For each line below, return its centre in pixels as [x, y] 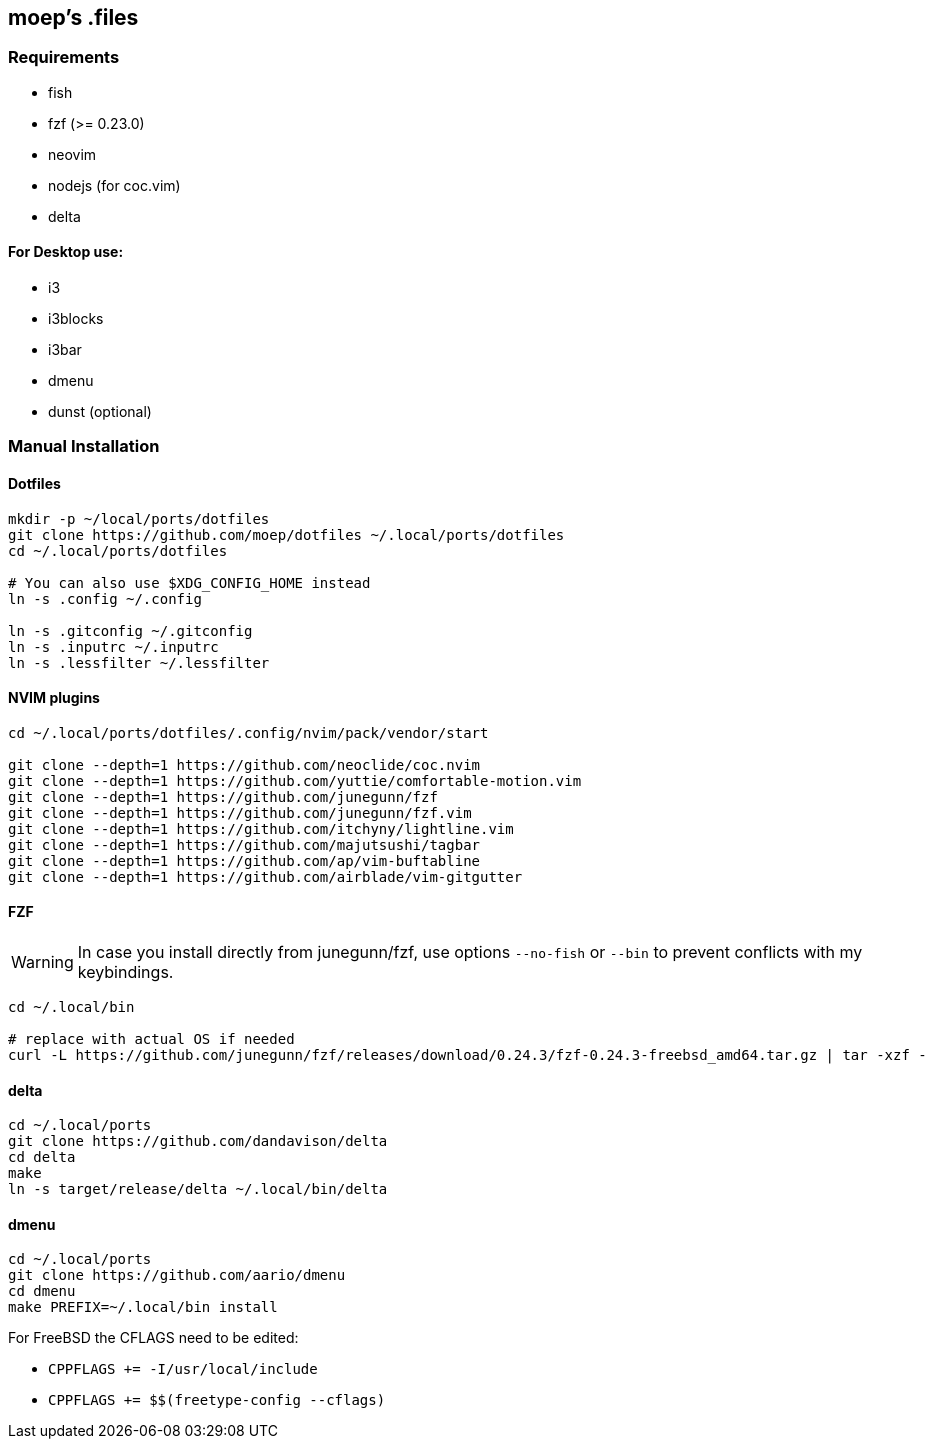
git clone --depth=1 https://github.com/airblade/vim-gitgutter [265, 876]
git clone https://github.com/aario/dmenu [177, 1275]
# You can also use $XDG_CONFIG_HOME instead [189, 582]
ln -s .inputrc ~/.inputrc [113, 646]
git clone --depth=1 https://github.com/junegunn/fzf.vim [240, 812]
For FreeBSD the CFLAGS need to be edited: [153, 1338]
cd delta [42, 1157]
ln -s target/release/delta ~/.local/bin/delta [198, 1189]
